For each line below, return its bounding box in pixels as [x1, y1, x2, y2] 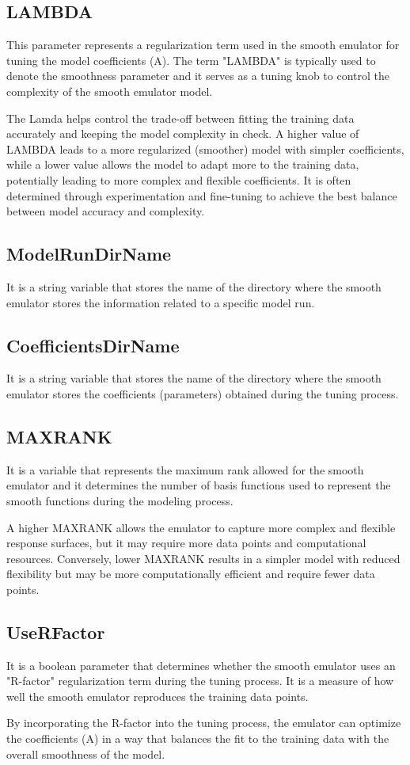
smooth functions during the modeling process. [6, 492, 233, 508]
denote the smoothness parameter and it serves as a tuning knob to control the [6, 67, 389, 84]
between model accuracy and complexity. [6, 203, 205, 219]
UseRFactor [6, 619, 105, 644]
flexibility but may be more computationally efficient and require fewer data [6, 565, 375, 582]
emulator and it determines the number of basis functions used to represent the [6, 477, 391, 493]
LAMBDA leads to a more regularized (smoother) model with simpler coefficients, [6, 140, 404, 157]
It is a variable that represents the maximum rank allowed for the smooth [6, 461, 364, 478]
